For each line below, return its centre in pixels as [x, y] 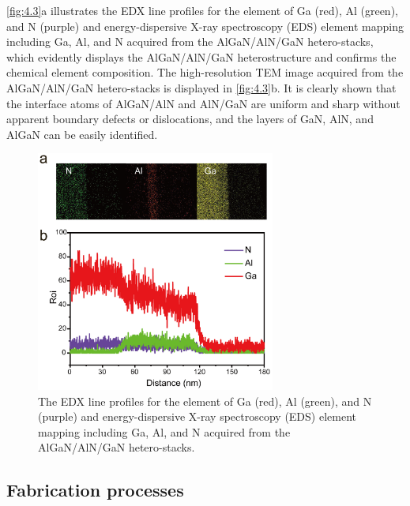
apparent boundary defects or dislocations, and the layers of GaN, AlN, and [190, 119]
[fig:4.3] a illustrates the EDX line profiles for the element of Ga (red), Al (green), [202, 10]
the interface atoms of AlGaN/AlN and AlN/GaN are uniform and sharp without [203, 103]
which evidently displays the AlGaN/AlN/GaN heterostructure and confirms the [201, 56]
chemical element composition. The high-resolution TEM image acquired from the [205, 72]
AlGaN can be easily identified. [82, 134]
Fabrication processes [95, 490]
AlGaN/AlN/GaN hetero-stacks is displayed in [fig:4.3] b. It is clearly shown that [201, 87]
